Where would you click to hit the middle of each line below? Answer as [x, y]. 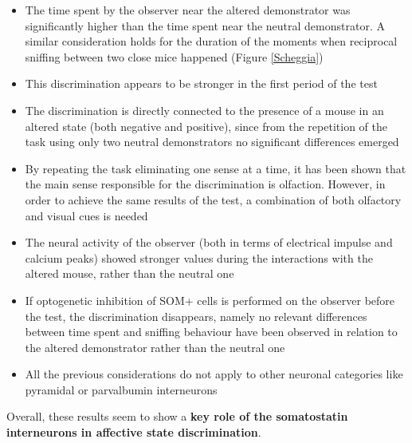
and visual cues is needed [86, 215]
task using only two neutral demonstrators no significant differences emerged [212, 142]
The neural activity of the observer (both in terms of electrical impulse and [209, 242]
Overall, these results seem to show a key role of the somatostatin [177, 416]
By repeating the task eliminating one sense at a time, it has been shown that [216, 168]
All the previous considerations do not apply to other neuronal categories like [214, 374]
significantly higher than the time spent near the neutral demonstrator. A [205, 25]
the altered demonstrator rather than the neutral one [155, 347]
